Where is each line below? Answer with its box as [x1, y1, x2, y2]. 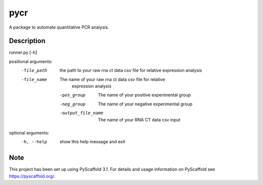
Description [9, 37, 46, 45]
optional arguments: [9, 130, 50, 135]
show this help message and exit [59, 139, 125, 145]
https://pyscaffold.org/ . [9, 173, 56, 179]
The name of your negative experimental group [98, 101, 192, 107]
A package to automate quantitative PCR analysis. [9, 24, 109, 30]
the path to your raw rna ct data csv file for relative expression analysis [59, 67, 202, 73]
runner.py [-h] [9, 50, 38, 55]
